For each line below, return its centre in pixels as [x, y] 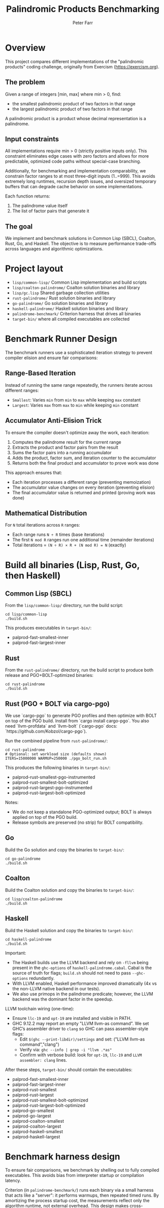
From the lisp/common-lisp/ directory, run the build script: [64, 605]
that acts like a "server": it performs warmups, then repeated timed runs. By [82, 1195]
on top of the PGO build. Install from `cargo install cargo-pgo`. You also [77, 721]
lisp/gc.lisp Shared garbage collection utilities [61, 293]
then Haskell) [33, 575]
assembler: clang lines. [43, 1060]
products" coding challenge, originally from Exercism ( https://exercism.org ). [82, 67]
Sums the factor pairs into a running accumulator [62, 452]
